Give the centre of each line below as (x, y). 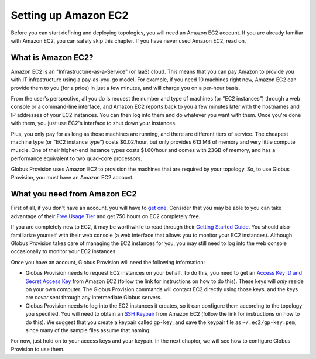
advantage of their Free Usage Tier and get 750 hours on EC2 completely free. (106, 216)
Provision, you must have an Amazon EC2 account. (72, 177)
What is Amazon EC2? (52, 58)
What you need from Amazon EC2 (74, 194)
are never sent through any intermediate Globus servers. (94, 298)
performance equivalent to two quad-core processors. (77, 158)
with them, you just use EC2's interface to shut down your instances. (94, 123)
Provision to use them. (38, 349)
